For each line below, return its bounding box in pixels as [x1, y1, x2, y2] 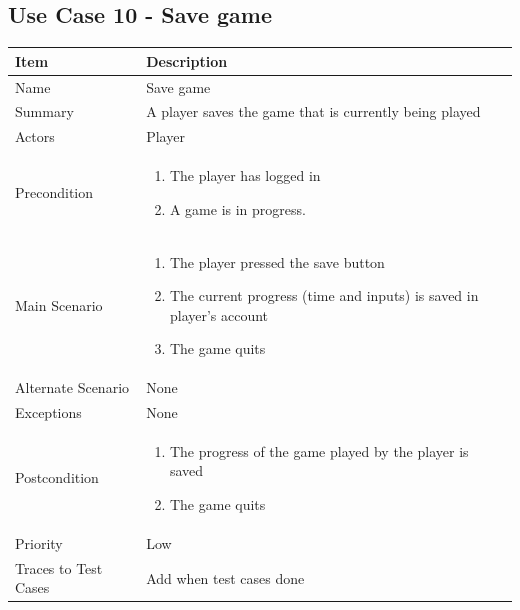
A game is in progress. [169, 198, 306, 219]
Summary [15, 101, 74, 122]
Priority [15, 532, 63, 553]
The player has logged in [169, 165, 321, 186]
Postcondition [15, 467, 99, 488]
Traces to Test [15, 557, 103, 578]
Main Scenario [15, 294, 103, 315]
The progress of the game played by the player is [169, 440, 469, 461]
